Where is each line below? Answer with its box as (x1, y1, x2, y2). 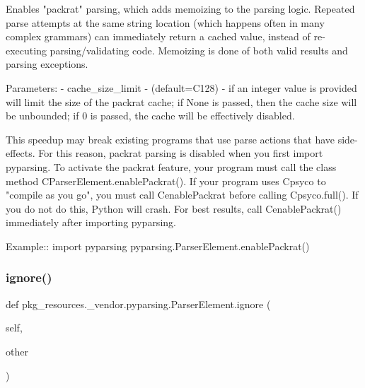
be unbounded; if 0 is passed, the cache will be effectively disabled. (6, 108, 295, 123)
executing (6, 42, 47, 57)
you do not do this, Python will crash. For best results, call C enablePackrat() (6, 201, 342, 216)
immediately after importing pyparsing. (6, 215, 176, 230)
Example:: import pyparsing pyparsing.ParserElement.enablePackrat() (6, 238, 310, 253)
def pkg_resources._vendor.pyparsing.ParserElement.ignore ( (6, 296, 271, 311)
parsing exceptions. (6, 57, 88, 71)
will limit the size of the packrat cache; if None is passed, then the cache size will (6, 94, 357, 109)
